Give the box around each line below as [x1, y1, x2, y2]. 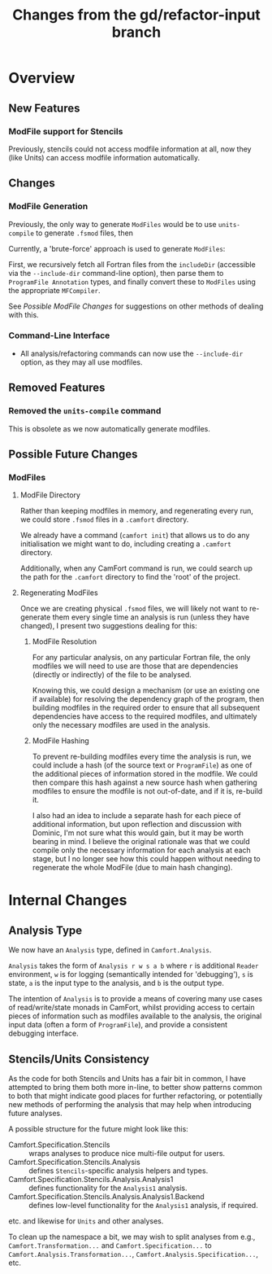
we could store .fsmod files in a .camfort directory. [19, 514, 189, 524]
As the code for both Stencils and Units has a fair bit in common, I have [8, 1074, 246, 1084]
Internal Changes [8, 891, 127, 909]
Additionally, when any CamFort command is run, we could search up [19, 563, 253, 573]
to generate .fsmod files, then [36, 228, 134, 238]
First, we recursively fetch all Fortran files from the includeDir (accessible [8, 259, 256, 269]
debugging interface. [8, 1028, 79, 1039]
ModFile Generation [8, 201, 89, 212]
